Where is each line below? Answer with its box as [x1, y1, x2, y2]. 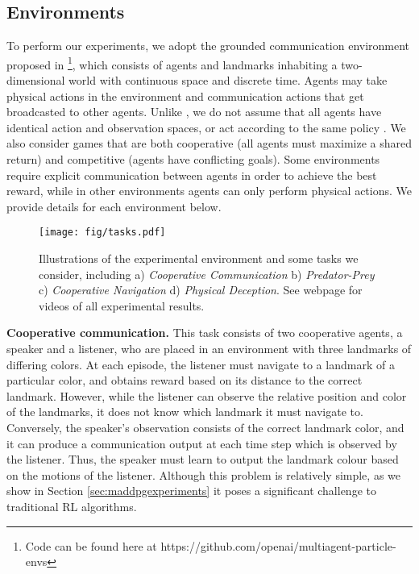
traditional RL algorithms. [6, 497, 137, 514]
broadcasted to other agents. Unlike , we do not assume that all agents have [6, 103, 382, 120]
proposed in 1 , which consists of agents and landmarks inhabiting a [6, 53, 338, 73]
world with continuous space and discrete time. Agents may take [68, 72, 388, 89]
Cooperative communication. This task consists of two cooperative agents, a [6, 324, 403, 341]
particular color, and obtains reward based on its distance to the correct [6, 372, 363, 389]
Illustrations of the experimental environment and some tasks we [39, 250, 359, 267]
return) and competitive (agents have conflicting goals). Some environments [6, 151, 380, 168]
